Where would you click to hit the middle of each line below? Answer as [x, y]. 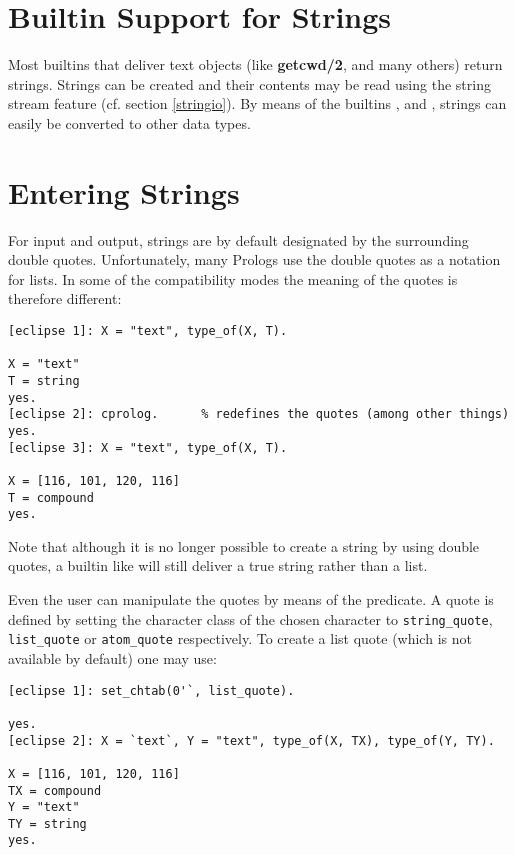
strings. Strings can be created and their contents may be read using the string [249, 83]
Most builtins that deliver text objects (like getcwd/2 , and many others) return [255, 64]
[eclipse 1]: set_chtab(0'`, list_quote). [151, 690]
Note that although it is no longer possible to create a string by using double [244, 545]
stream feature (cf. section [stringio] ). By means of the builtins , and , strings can [257, 103]
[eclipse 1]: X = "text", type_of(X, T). [148, 331]
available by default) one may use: [112, 657]
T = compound [51, 497]
